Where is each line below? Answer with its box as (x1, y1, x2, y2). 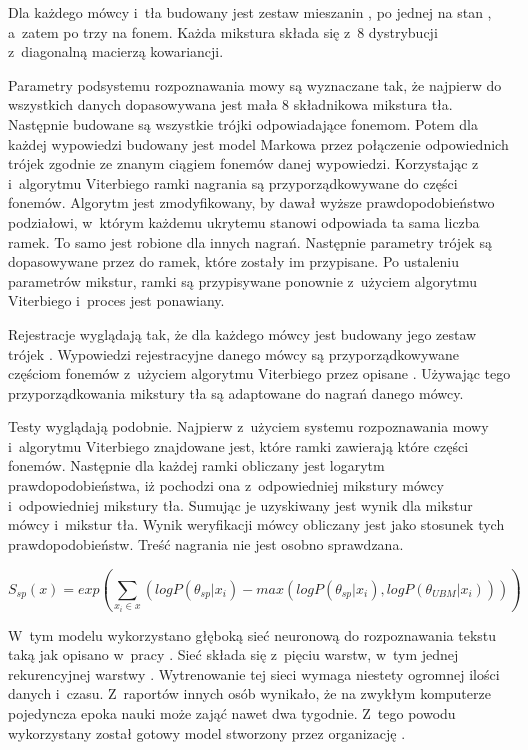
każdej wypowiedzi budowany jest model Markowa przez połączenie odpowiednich (8, 133, 509, 154)
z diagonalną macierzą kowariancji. (8, 41, 224, 62)
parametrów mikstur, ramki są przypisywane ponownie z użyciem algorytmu (8, 270, 478, 291)
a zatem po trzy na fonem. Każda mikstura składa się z (8, 21, 351, 42)
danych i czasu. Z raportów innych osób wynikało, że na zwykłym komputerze (8, 683, 491, 704)
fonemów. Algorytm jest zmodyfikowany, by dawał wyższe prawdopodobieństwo (8, 192, 495, 213)
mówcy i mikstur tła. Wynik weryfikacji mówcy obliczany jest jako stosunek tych (8, 514, 505, 535)
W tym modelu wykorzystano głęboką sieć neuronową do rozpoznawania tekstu (8, 624, 497, 645)
